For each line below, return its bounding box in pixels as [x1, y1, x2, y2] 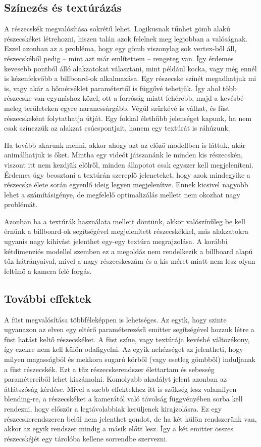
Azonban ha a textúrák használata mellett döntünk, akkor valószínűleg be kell [4, 216, 245, 226]
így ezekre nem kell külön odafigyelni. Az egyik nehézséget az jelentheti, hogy [4, 344, 243, 354]
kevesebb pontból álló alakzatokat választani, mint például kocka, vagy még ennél [4, 63, 257, 73]
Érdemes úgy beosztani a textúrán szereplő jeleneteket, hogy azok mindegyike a [4, 169, 250, 180]
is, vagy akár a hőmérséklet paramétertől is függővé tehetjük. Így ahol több [4, 83, 237, 93]
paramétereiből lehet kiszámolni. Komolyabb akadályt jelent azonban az [4, 374, 227, 384]
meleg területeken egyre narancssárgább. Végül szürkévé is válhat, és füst [4, 102, 230, 113]
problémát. [4, 199, 38, 210]
